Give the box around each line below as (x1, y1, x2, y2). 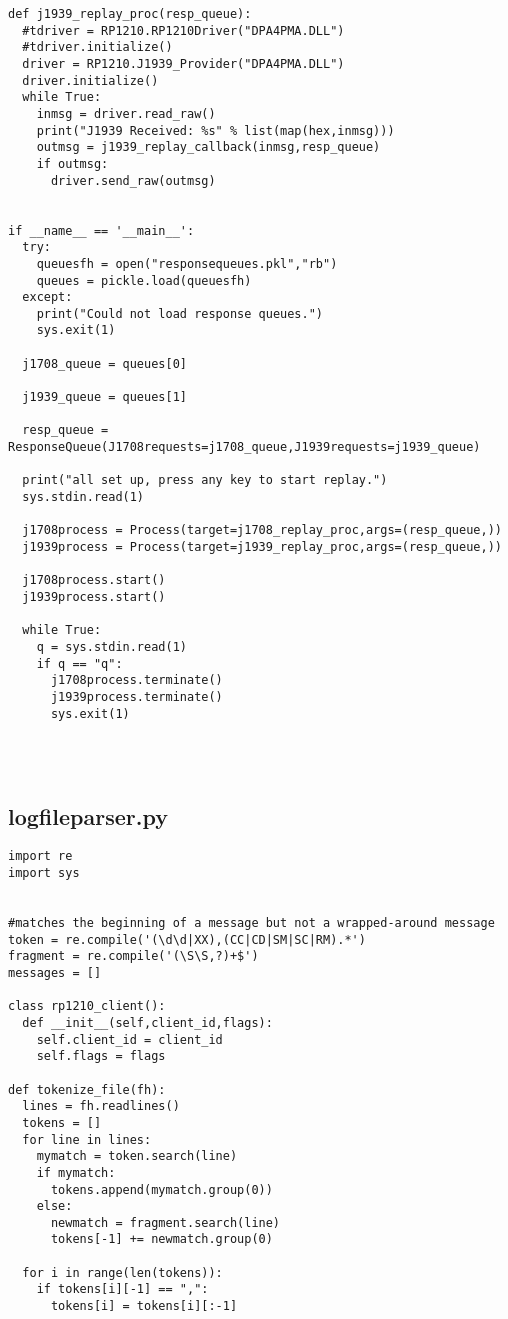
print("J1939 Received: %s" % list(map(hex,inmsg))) (36, 123, 395, 138)
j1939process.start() (22, 589, 166, 604)
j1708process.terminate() (50, 673, 223, 688)
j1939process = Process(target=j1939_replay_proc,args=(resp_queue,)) (22, 540, 502, 554)
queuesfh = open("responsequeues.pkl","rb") (36, 256, 338, 271)
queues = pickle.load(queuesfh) (36, 273, 252, 288)
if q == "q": (36, 656, 123, 671)
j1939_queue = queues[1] (22, 390, 187, 405)
